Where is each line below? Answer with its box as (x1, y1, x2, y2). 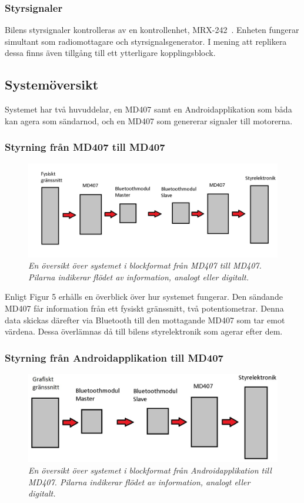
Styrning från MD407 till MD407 (5, 140, 165, 154)
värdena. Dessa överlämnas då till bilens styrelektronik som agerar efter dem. (5, 325, 283, 337)
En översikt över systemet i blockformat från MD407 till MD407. (28, 259, 262, 272)
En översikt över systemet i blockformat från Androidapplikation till (28, 464, 272, 476)
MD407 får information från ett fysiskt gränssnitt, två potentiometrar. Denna (5, 302, 284, 314)
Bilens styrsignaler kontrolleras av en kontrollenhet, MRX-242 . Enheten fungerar (5, 24, 299, 36)
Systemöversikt (5, 75, 99, 94)
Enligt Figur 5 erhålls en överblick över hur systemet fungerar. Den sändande (5, 290, 283, 303)
